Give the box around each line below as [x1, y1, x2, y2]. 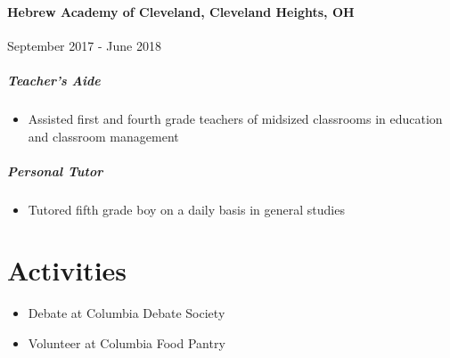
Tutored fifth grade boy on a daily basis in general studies [28, 199, 345, 218]
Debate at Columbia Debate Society [28, 304, 225, 322]
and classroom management [28, 126, 179, 145]
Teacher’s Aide [7, 70, 101, 89]
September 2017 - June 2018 [7, 36, 161, 54]
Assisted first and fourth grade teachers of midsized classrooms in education [28, 109, 443, 127]
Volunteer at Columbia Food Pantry [28, 334, 225, 353]
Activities [7, 252, 127, 289]
